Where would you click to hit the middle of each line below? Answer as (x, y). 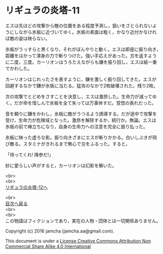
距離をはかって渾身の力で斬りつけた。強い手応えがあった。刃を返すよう (81, 55)
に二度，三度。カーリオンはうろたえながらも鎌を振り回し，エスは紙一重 (81, 62)
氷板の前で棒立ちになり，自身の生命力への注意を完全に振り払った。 (77, 126)
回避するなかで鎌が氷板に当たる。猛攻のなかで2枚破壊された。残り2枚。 (82, 85)
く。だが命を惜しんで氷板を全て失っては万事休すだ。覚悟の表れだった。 (81, 103)
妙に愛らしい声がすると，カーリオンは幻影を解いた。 (61, 165)
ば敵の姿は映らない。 (28, 38)
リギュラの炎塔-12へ (26, 187)
